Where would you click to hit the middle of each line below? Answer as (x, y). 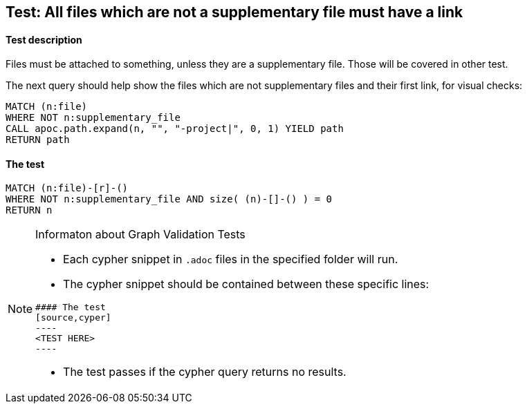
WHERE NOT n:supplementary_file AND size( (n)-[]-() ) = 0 (169, 199)
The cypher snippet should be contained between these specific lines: (246, 284)
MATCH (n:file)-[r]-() (67, 188)
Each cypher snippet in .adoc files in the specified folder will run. (231, 259)
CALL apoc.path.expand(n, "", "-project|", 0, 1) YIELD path (175, 129)
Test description (44, 39)
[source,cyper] (73, 318)
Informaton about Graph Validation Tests (140, 235)
